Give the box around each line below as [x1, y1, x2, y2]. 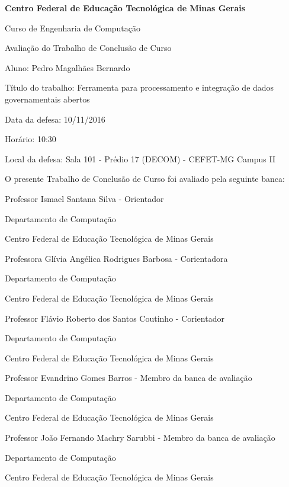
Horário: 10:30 [5, 133, 56, 145]
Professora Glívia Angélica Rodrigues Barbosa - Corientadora [5, 252, 228, 264]
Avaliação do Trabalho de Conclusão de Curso [5, 41, 172, 54]
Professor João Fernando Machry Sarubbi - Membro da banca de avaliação [5, 431, 275, 444]
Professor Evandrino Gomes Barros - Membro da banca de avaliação [5, 371, 252, 384]
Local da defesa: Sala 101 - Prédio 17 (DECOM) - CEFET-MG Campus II [5, 152, 276, 165]
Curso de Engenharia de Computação [5, 21, 141, 34]
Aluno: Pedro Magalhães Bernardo [5, 61, 130, 73]
